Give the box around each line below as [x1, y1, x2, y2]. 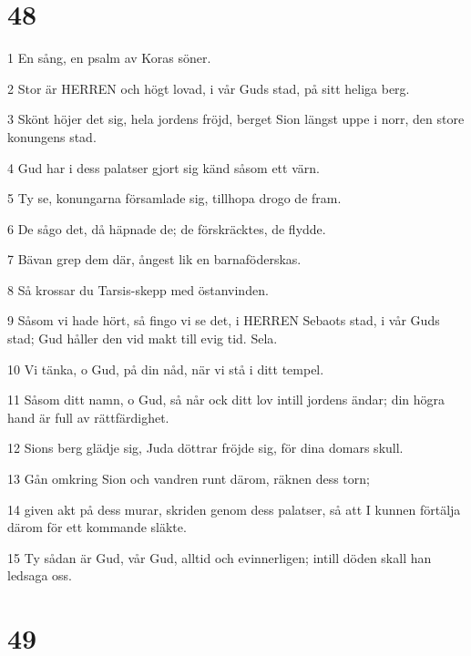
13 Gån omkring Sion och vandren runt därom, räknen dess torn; [7, 469, 370, 488]
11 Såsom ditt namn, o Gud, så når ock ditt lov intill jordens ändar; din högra [7, 390, 445, 409]
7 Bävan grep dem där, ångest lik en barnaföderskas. [7, 250, 302, 269]
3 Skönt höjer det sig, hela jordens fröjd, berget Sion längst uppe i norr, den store [7, 109, 465, 128]
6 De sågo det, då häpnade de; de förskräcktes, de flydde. [7, 219, 326, 238]
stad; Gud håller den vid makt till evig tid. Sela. [7, 329, 278, 348]
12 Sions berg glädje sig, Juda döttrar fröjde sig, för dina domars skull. [7, 438, 404, 457]
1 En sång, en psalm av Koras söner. [7, 48, 211, 67]
